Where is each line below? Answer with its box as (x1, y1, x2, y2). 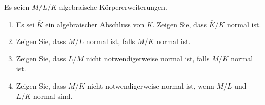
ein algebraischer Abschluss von (45, 18, 145, 29)
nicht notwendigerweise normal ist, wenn (87, 80, 214, 91)
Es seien (4, 2, 30, 12)
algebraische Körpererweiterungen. (59, 2, 167, 12)
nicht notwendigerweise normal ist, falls (86, 53, 210, 64)
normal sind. (33, 90, 73, 101)
